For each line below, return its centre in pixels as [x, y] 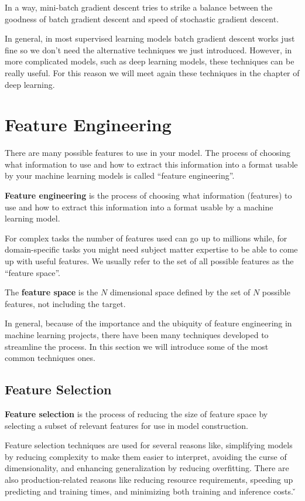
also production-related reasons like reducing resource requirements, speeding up [149, 479]
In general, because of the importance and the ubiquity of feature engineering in [148, 323]
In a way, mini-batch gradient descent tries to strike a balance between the [139, 7]
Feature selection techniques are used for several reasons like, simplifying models [149, 445]
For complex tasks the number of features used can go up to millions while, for [146, 238]
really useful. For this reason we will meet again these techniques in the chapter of [152, 72]
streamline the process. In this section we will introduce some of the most [137, 346]
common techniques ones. [50, 358]
